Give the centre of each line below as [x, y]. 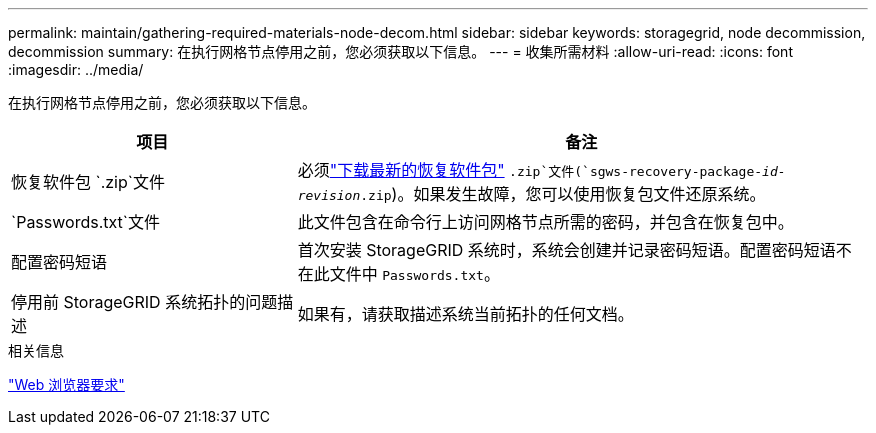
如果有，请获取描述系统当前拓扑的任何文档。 [465, 314]
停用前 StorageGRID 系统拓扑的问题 [144, 302]
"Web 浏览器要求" [66, 384]
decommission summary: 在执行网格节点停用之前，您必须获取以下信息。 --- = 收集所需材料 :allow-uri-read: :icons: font [400, 51]
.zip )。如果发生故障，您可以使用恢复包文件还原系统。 [563, 194]
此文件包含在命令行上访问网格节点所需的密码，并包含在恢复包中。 [545, 222]
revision [329, 195]
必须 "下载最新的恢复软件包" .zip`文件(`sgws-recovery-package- [530, 170]
